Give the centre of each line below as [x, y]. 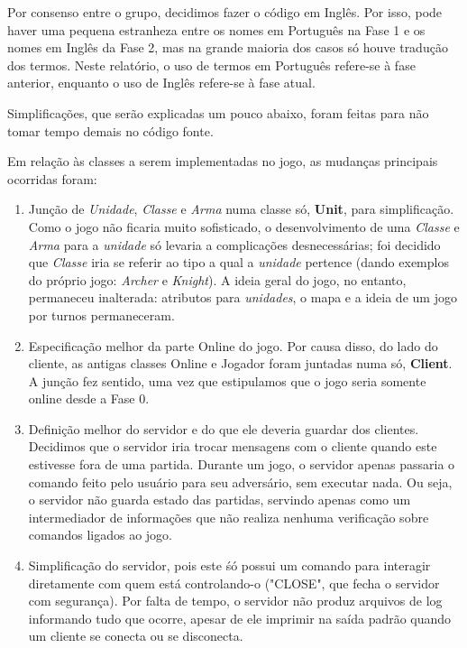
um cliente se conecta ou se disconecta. [136, 636]
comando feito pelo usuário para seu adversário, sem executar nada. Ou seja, [240, 481]
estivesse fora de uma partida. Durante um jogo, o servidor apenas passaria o [242, 464]
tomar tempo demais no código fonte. [110, 130]
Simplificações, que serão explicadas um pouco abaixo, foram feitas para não [218, 112]
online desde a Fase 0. [89, 398]
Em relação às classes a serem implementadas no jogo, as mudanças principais [223, 161]
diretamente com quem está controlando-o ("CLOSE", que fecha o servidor [234, 583]
